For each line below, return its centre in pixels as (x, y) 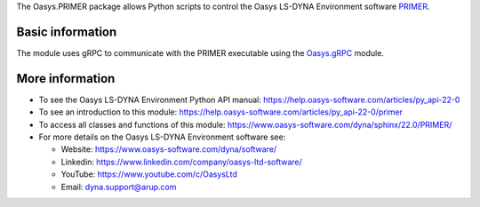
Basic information (67, 32)
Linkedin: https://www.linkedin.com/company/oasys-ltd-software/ (181, 162)
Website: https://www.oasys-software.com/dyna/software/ (169, 149)
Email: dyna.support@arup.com (119, 187)
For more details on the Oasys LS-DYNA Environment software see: (162, 137)
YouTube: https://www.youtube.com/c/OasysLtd (149, 174)
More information (66, 79)
